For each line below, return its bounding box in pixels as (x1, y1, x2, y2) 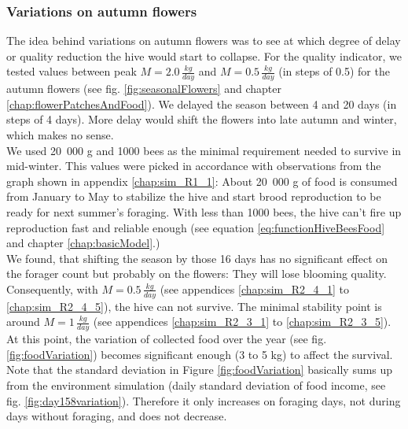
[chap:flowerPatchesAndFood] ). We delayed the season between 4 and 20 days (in (6, 95, 397, 112)
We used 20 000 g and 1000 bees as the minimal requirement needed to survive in (6, 142, 402, 158)
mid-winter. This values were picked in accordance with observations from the (6, 157, 381, 174)
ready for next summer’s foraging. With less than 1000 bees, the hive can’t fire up (6, 203, 402, 220)
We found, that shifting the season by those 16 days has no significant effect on (6, 250, 388, 266)
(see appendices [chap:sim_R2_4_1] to (160, 280, 350, 297)
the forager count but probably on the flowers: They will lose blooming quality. (6, 265, 387, 282)
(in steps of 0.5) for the (278, 63, 390, 80)
